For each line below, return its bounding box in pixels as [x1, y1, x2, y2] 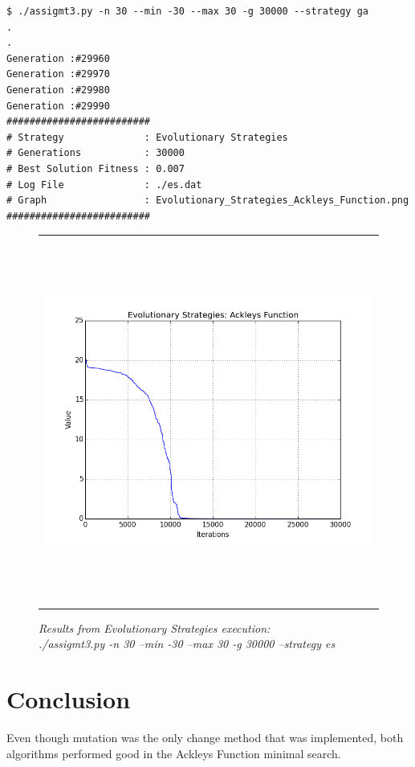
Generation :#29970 [6, 68, 110, 80]
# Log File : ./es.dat [6, 178, 202, 191]
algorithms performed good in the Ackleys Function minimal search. [6, 744, 341, 761]
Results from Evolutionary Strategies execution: [39, 619, 271, 636]
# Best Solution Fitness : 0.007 [6, 162, 185, 174]
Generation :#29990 [6, 100, 110, 112]
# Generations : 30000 [6, 147, 185, 159]
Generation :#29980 [6, 84, 110, 96]
